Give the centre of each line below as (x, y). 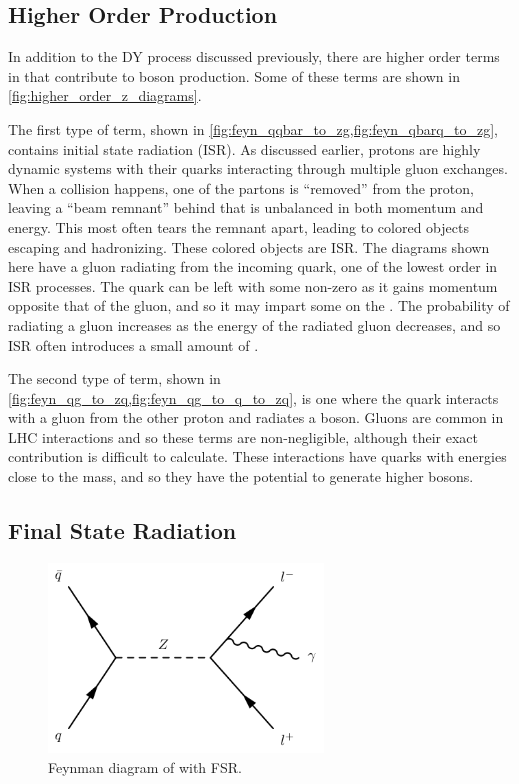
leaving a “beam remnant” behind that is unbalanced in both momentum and (246, 207)
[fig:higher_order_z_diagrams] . (105, 95)
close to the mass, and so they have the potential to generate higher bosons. (241, 476)
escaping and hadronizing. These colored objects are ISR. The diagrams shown (249, 246)
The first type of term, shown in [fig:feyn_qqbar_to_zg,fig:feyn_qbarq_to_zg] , (253, 128)
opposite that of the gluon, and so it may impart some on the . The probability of (259, 305)
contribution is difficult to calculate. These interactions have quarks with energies (257, 456)
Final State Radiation (122, 530)
